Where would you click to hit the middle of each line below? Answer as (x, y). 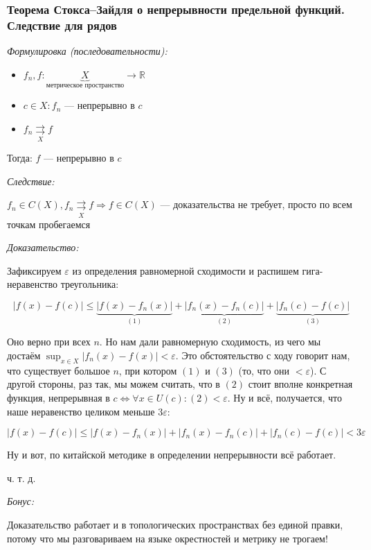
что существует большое (58, 370)
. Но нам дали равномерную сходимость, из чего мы (210, 342)
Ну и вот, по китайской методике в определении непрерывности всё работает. (172, 455)
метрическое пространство (85, 85)
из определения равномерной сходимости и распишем (185, 270)
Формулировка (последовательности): (87, 51)
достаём (24, 355)
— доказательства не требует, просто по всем (256, 204)
